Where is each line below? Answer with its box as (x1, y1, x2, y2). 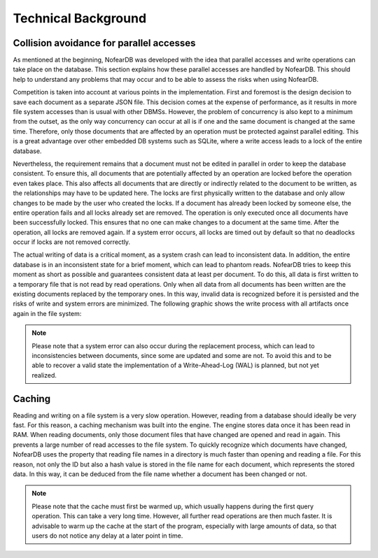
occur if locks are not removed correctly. (13, 238, 131, 246)
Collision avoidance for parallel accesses (13, 37, 196, 49)
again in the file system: (13, 309, 82, 317)
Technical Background (13, 10, 147, 26)
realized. (31, 371, 57, 379)
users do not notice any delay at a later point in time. (31, 531, 183, 540)
